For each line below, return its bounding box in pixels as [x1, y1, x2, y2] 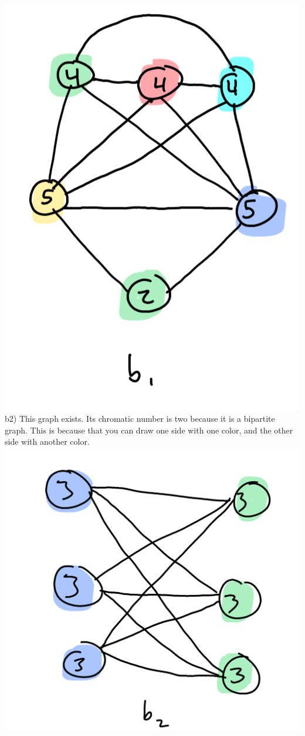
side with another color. [5, 435, 90, 448]
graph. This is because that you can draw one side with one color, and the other [5, 424, 293, 436]
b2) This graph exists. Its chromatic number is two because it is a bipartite [5, 412, 275, 425]
